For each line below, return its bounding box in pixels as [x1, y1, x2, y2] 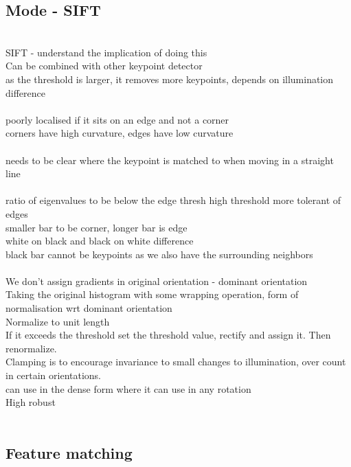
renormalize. [5, 341, 57, 355]
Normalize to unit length [5, 314, 110, 328]
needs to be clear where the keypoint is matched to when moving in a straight [5, 152, 334, 167]
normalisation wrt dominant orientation [5, 301, 172, 315]
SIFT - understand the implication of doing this [5, 45, 207, 59]
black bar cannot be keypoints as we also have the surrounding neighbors [5, 247, 313, 261]
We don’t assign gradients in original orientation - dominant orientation [5, 273, 308, 288]
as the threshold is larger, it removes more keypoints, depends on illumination [5, 71, 334, 86]
